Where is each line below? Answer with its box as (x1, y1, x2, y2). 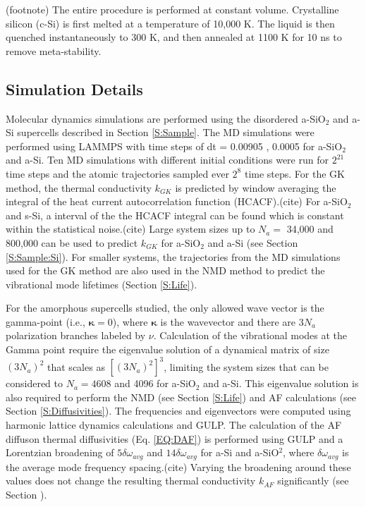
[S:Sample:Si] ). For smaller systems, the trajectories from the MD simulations (6, 249, 341, 264)
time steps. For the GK (244, 166, 345, 181)
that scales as (47, 359, 105, 374)
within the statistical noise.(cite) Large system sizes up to (6, 221, 255, 236)
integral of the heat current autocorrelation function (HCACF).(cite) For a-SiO (6, 194, 348, 209)
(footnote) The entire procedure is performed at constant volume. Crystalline (6, 2, 339, 16)
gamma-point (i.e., (6, 314, 85, 329)
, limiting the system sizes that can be (164, 359, 329, 374)
